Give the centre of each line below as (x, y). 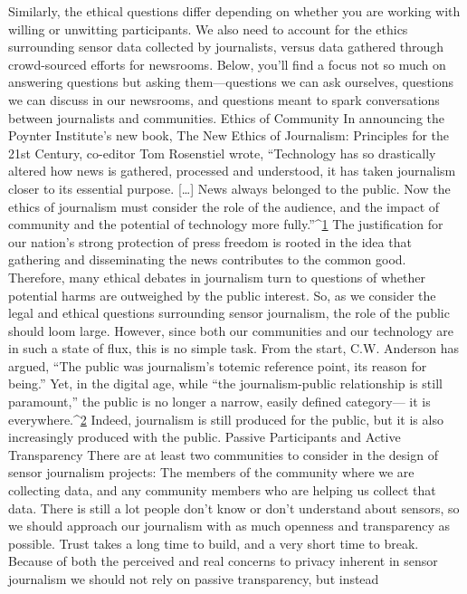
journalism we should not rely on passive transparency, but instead (194, 579)
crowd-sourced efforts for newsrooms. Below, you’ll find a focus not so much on (227, 64)
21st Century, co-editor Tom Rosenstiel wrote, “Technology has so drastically (222, 153)
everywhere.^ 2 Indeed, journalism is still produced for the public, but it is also (226, 419)
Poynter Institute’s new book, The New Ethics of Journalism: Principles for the (229, 135)
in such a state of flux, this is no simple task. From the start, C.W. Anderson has (233, 348)
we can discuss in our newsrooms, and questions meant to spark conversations (224, 99)
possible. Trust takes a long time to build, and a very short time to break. (214, 543)
